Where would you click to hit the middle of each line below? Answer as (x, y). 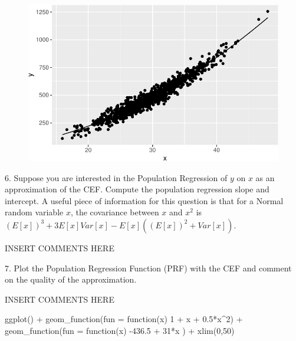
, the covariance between (115, 212)
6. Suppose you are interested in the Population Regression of (116, 177)
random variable (34, 212)
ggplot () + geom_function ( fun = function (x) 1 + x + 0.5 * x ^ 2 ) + (124, 319)
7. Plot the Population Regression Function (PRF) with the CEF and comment (148, 268)
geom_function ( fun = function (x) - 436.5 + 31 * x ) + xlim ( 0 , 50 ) (120, 330)
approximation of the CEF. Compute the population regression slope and (137, 189)
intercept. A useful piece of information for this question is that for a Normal (144, 200)
